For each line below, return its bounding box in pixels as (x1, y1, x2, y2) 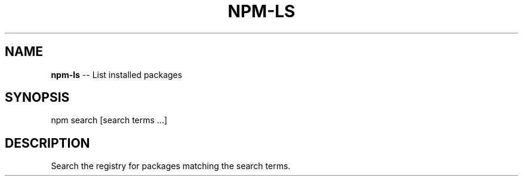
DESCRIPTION (5, 135, 90, 151)
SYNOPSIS (5, 90, 70, 105)
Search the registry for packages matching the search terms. (51, 161, 291, 171)
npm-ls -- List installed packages (51, 69, 183, 80)
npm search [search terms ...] (51, 115, 168, 126)
